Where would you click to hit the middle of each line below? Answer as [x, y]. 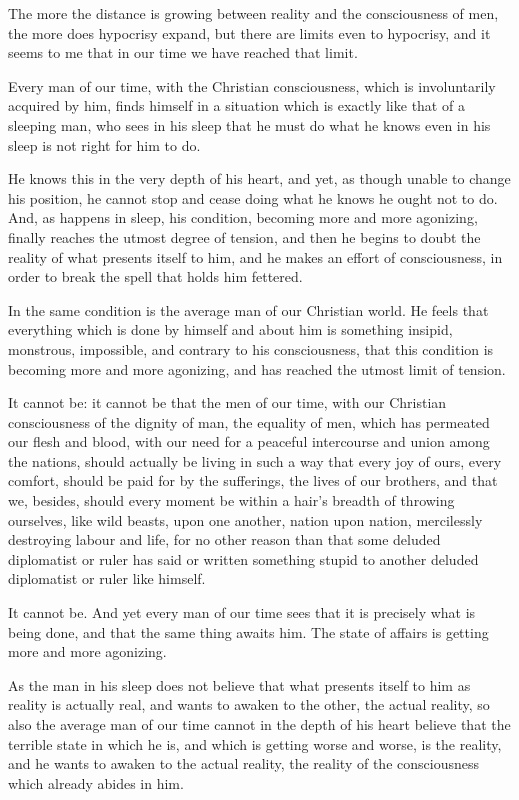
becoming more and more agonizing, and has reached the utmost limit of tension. [257, 368]
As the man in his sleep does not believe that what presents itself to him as [239, 684]
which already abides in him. [96, 782]
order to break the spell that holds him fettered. [155, 276]
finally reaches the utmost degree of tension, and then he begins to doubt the [244, 236]
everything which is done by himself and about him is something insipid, [230, 329]
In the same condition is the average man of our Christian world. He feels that [248, 309]
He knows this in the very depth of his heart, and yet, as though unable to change [259, 178]
